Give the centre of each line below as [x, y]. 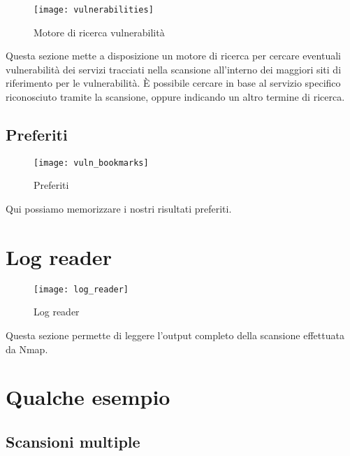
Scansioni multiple [73, 441]
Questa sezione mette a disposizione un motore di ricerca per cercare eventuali [173, 56]
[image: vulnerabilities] [94, 10]
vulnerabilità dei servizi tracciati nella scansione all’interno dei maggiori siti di [174, 69]
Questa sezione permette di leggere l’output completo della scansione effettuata [175, 335]
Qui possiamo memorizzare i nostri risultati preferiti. [119, 209]
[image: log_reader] [81, 289]
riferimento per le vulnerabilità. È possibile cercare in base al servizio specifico [173, 83]
